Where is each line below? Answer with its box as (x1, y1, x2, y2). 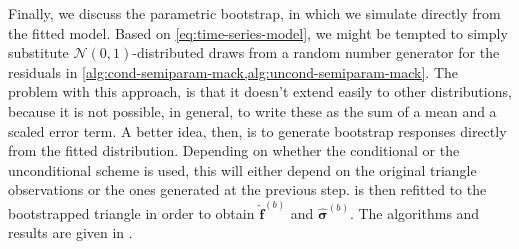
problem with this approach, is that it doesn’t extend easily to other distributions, (8, 81, 512, 102)
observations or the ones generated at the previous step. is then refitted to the (8, 179, 487, 200)
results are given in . (8, 222, 133, 243)
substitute (8, 42, 69, 63)
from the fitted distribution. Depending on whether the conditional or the (8, 140, 460, 161)
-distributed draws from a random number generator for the (132, 42, 500, 63)
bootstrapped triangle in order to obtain (8, 202, 255, 223)
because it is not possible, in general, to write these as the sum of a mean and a (8, 100, 497, 121)
